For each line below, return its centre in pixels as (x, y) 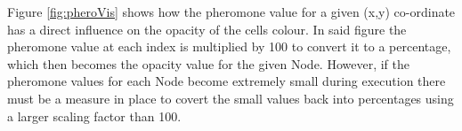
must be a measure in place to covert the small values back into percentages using (231, 98)
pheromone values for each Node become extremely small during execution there (227, 81)
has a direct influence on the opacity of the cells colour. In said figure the (207, 29)
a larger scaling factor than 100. (94, 116)
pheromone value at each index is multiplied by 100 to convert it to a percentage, (229, 46)
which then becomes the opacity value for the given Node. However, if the (209, 63)
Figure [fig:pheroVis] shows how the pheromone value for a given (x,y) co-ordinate (231, 12)
